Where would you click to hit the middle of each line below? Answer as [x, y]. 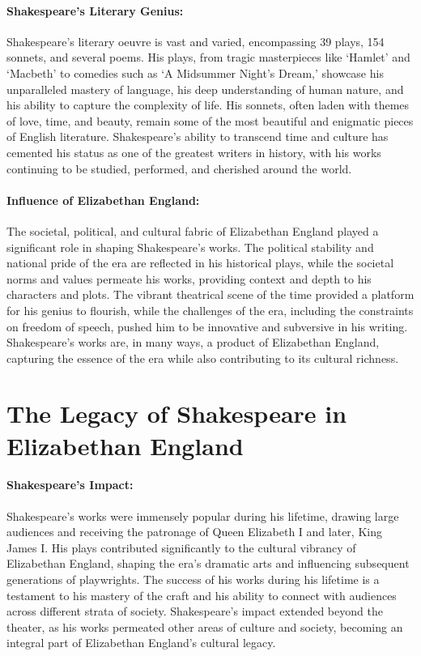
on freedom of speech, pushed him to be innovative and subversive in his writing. [207, 326]
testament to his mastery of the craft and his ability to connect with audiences [202, 595]
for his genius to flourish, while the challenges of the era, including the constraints [210, 310]
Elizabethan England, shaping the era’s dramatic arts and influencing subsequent [208, 563]
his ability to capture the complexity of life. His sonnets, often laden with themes [208, 105]
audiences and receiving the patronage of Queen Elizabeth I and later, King [194, 532]
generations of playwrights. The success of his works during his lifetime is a [193, 579]
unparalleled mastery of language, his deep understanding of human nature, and [205, 89]
